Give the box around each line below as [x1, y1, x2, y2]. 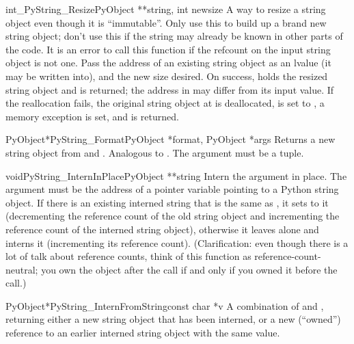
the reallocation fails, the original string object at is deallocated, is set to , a [5, 96, 325, 110]
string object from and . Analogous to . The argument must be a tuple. [5, 145, 304, 159]
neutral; [5, 262, 38, 276]
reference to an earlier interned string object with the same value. [5, 326, 280, 340]
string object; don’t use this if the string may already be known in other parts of [5, 29, 343, 43]
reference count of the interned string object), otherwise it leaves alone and [5, 222, 319, 236]
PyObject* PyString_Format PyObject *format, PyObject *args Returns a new [5, 132, 336, 146]
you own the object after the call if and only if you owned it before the [41, 262, 338, 276]
